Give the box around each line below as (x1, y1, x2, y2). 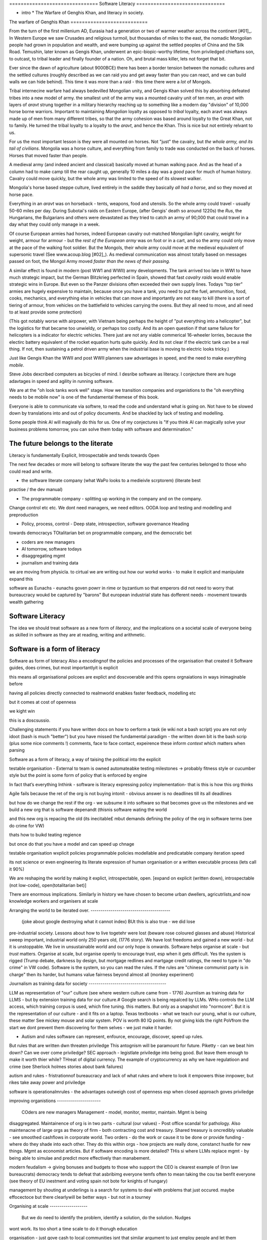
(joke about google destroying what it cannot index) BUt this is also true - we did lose (21, 919, 195, 925)
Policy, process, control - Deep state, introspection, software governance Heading (21, 521, 189, 527)
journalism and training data (21, 559, 79, 565)
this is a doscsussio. (9, 717, 50, 723)
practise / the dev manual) (9, 487, 63, 493)
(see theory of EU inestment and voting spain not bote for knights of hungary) (9, 1178, 168, 1184)
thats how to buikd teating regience (9, 832, 82, 838)
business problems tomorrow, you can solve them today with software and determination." (9, 426, 194, 432)
